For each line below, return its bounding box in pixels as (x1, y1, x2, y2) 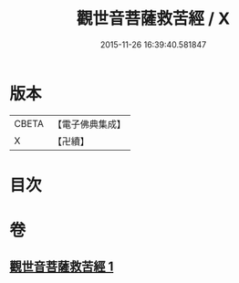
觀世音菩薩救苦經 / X (76, 8, 231, 29)
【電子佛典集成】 (52, 118, 126, 131)
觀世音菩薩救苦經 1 (9, 259, 114, 275)
